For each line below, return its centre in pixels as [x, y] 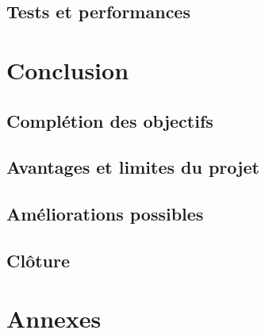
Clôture [38, 260]
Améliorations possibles [105, 214]
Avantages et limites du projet [133, 167]
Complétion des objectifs [110, 120]
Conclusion [68, 69]
